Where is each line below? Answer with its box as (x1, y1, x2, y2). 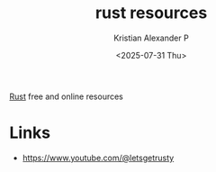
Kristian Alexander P (113, 32, 189, 43)
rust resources (94, 3, 208, 23)
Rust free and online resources (9, 91, 123, 102)
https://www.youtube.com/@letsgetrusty (22, 152, 175, 163)
